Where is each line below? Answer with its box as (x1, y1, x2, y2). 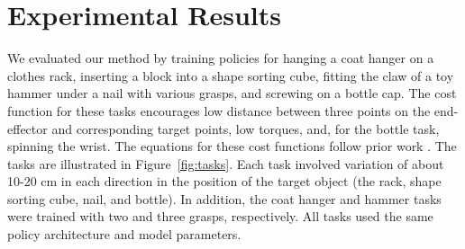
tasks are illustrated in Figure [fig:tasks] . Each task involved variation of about (7, 154, 444, 173)
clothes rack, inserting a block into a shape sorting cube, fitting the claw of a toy (7, 66, 454, 84)
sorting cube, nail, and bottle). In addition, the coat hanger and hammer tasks (7, 189, 442, 208)
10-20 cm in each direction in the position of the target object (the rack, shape (7, 172, 442, 191)
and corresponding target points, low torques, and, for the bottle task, (51, 119, 440, 138)
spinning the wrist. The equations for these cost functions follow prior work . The (7, 137, 457, 156)
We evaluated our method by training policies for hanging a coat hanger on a (7, 49, 434, 67)
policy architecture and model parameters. (7, 225, 242, 244)
